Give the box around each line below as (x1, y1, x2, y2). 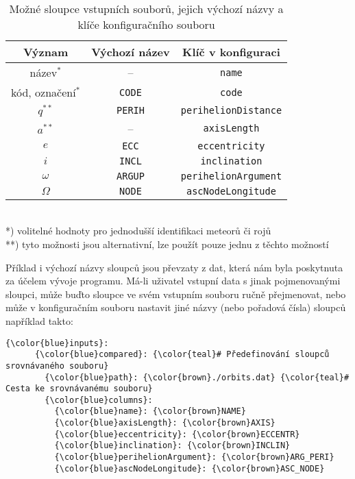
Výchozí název (91, 44, 170, 60)
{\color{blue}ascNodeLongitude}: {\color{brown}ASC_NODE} (54, 463, 325, 474)
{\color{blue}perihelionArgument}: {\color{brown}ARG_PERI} (54, 452, 334, 463)
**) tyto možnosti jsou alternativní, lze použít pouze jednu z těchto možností (5, 236, 329, 251)
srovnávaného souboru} (5, 360, 109, 371)
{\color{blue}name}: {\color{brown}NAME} (54, 406, 246, 417)
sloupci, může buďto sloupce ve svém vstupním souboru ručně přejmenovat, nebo (5, 286, 346, 301)
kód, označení (11, 84, 76, 100)
